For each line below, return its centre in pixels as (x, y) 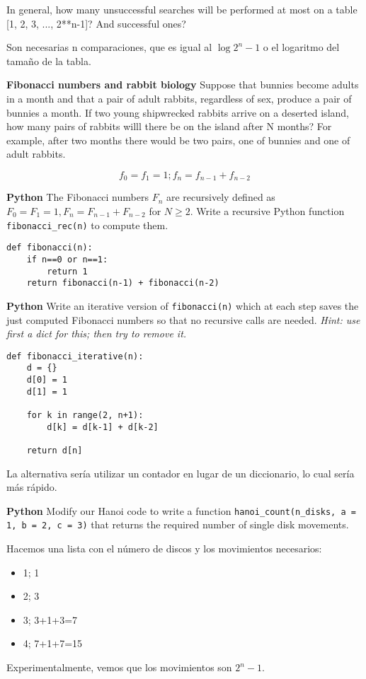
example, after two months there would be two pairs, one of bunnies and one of (178, 140)
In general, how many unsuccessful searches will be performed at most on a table (182, 9)
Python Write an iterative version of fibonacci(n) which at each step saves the (183, 305)
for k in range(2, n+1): (85, 415)
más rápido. (32, 487)
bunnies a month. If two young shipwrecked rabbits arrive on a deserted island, (178, 112)
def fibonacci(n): (50, 248)
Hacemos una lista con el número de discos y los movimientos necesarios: (164, 549)
